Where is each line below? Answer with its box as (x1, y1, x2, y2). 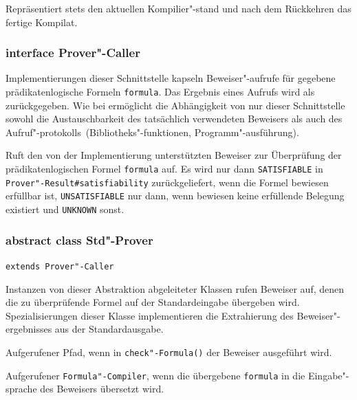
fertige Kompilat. (6, 14, 78, 29)
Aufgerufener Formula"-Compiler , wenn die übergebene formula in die (6, 368, 305, 382)
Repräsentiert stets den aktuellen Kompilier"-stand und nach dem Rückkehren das (6, 1, 351, 15)
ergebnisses (6, 322, 52, 336)
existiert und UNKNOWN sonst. (6, 202, 125, 216)
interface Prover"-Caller (6, 44, 140, 61)
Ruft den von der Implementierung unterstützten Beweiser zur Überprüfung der (6, 148, 342, 162)
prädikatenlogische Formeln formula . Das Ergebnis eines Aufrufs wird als (6, 85, 315, 98)
